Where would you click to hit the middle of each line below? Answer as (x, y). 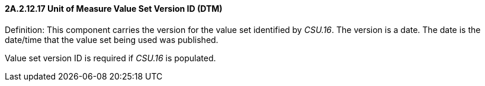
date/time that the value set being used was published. (112, 39)
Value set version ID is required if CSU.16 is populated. (110, 58)
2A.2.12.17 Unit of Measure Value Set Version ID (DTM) (114, 9)
